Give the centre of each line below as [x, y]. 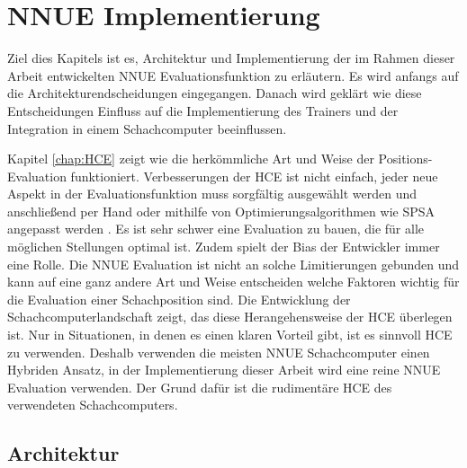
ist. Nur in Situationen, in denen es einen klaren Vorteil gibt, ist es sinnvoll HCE [230, 335]
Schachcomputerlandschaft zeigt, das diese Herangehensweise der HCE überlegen [230, 317]
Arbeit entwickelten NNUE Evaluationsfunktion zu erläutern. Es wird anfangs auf [233, 75]
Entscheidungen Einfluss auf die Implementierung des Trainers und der [203, 110]
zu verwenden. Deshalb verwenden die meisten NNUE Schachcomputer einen [219, 352]
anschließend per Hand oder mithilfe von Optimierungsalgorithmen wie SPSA [221, 211]
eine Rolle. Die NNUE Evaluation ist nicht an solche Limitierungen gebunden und [233, 264]
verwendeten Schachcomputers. [93, 405]
